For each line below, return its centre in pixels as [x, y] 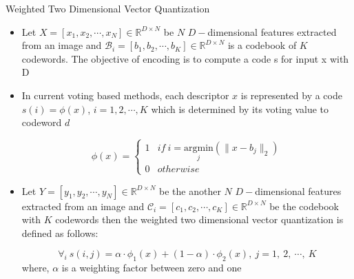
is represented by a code [291, 95]
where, [35, 268]
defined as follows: [60, 232]
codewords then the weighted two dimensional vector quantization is [199, 219]
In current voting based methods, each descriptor [125, 95]
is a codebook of [262, 45]
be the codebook [304, 206]
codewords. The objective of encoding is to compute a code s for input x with [185, 58]
